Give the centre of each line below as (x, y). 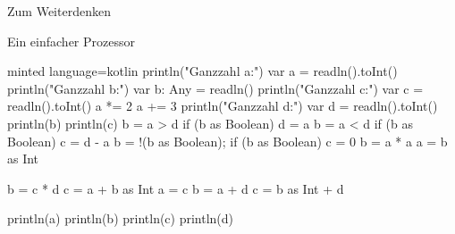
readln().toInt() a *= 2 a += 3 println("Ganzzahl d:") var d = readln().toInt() (223, 106)
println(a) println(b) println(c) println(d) (121, 218)
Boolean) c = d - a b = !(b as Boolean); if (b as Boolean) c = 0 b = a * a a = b (227, 141)
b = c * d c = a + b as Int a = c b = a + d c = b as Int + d (176, 188)
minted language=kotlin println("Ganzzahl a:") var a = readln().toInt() (202, 71)
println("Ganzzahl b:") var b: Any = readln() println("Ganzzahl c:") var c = (215, 88)
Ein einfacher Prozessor (71, 41)
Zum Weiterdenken (59, 11)
